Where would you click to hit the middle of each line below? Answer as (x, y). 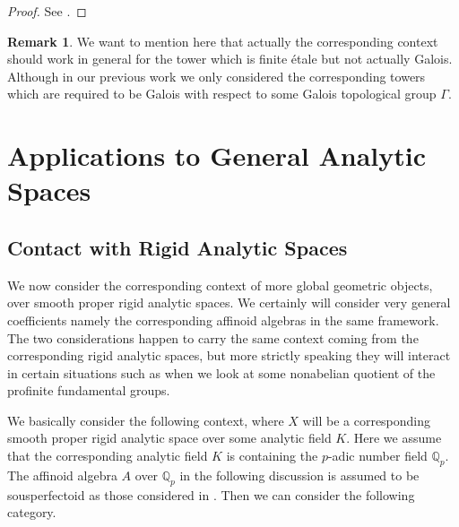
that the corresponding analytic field (108, 456)
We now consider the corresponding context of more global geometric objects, (220, 285)
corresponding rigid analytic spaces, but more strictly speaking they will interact (229, 355)
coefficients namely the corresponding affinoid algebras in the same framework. (223, 320)
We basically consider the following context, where (146, 420)
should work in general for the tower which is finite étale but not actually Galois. (230, 59)
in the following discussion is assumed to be (299, 475)
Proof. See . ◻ (47, 11)
